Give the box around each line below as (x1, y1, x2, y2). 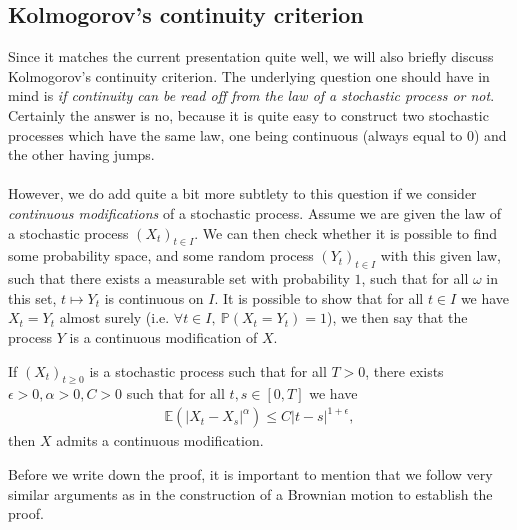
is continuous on (104, 287, 204, 308)
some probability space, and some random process (8, 245, 314, 266)
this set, (8, 287, 57, 308)
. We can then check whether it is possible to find (194, 222, 498, 243)
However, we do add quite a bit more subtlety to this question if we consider (8, 183, 477, 204)
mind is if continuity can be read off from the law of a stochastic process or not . (8, 85, 495, 106)
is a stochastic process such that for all (89, 360, 327, 381)
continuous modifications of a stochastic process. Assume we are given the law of (8, 202, 501, 223)
